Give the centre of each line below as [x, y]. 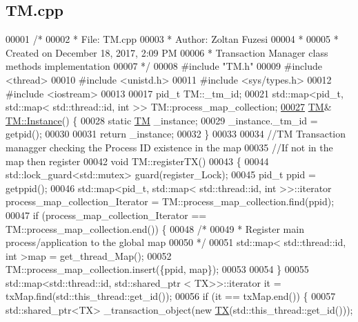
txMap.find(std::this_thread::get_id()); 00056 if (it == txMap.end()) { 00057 [171, 296]
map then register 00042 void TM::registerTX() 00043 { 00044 [137, 161]
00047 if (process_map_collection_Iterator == [106, 215]
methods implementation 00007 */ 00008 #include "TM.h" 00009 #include [164, 66]
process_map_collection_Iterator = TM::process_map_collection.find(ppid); [170, 201]
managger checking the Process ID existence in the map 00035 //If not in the [169, 147]
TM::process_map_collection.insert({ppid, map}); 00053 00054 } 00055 [157, 269]
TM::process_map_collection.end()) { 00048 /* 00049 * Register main [155, 228]
